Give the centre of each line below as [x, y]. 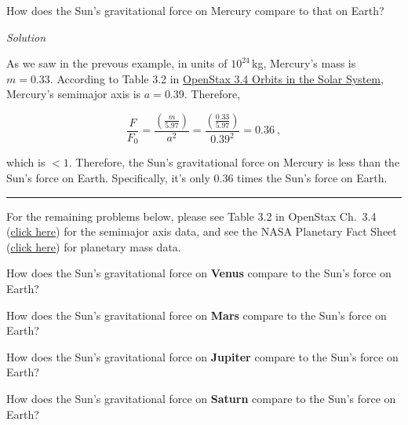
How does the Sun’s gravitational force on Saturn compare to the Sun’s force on [201, 398]
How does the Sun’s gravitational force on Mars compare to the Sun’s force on [197, 315]
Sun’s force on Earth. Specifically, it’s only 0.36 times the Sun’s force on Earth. [197, 178]
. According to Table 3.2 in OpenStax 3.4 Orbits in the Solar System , [217, 78]
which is [26, 162]
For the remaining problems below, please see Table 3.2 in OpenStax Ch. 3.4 [191, 216]
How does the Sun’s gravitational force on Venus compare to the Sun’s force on [199, 273]
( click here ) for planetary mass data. [94, 246]
